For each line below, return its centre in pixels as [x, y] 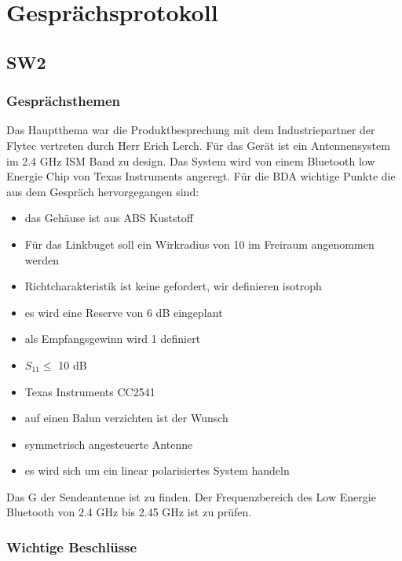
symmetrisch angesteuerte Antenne [109, 444]
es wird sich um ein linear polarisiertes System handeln [157, 470]
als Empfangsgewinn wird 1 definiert [113, 339]
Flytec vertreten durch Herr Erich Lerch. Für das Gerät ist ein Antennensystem [198, 145]
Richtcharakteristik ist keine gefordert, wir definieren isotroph [173, 286]
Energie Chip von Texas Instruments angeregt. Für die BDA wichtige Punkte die [201, 176]
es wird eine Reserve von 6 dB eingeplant [124, 312]
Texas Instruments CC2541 [90, 391]
